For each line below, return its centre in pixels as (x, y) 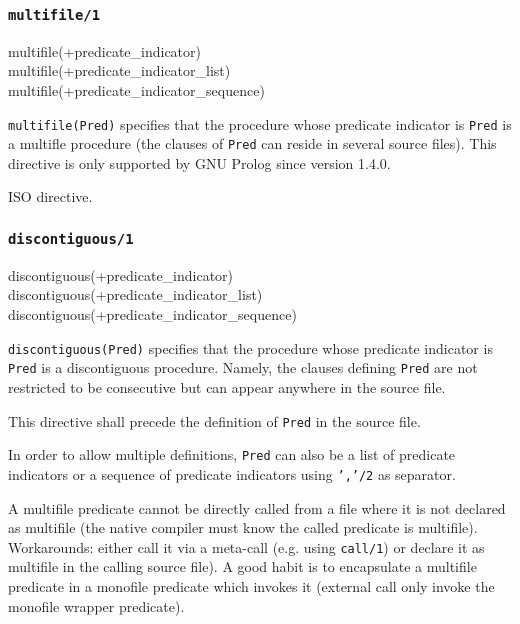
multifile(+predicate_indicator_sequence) (136, 89)
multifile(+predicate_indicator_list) (119, 70)
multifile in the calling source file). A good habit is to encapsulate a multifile (242, 566)
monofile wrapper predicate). (96, 605)
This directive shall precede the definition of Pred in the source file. (214, 420)
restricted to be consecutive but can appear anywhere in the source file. (227, 386)
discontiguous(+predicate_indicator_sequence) (152, 314)
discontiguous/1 (71, 238)
